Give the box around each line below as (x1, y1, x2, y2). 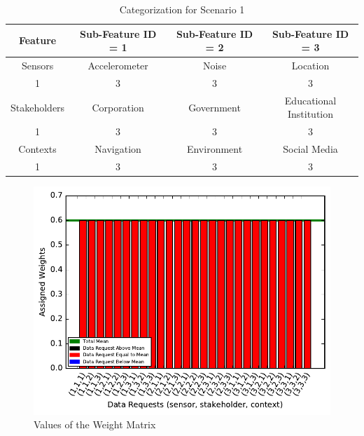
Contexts (18, 142, 57, 156)
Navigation (94, 142, 141, 156)
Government (188, 100, 241, 114)
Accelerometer (87, 58, 148, 73)
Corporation (92, 100, 144, 114)
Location (291, 58, 330, 73)
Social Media (283, 142, 338, 156)
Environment (186, 142, 243, 156)
